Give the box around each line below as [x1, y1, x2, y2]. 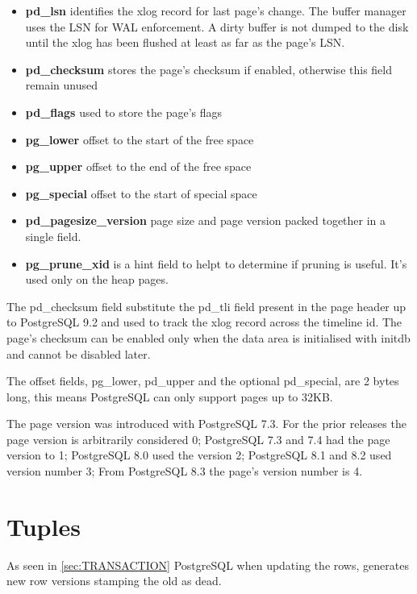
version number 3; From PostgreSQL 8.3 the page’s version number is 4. [6, 463, 363, 480]
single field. [25, 227, 81, 244]
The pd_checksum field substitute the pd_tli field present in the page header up [6, 297, 407, 314]
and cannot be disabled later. [6, 345, 151, 362]
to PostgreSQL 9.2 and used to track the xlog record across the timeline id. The [6, 314, 402, 330]
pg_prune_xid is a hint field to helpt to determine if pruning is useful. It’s [25, 255, 407, 272]
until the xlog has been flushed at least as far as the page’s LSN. [25, 34, 345, 51]
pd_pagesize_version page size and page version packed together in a [25, 212, 386, 229]
